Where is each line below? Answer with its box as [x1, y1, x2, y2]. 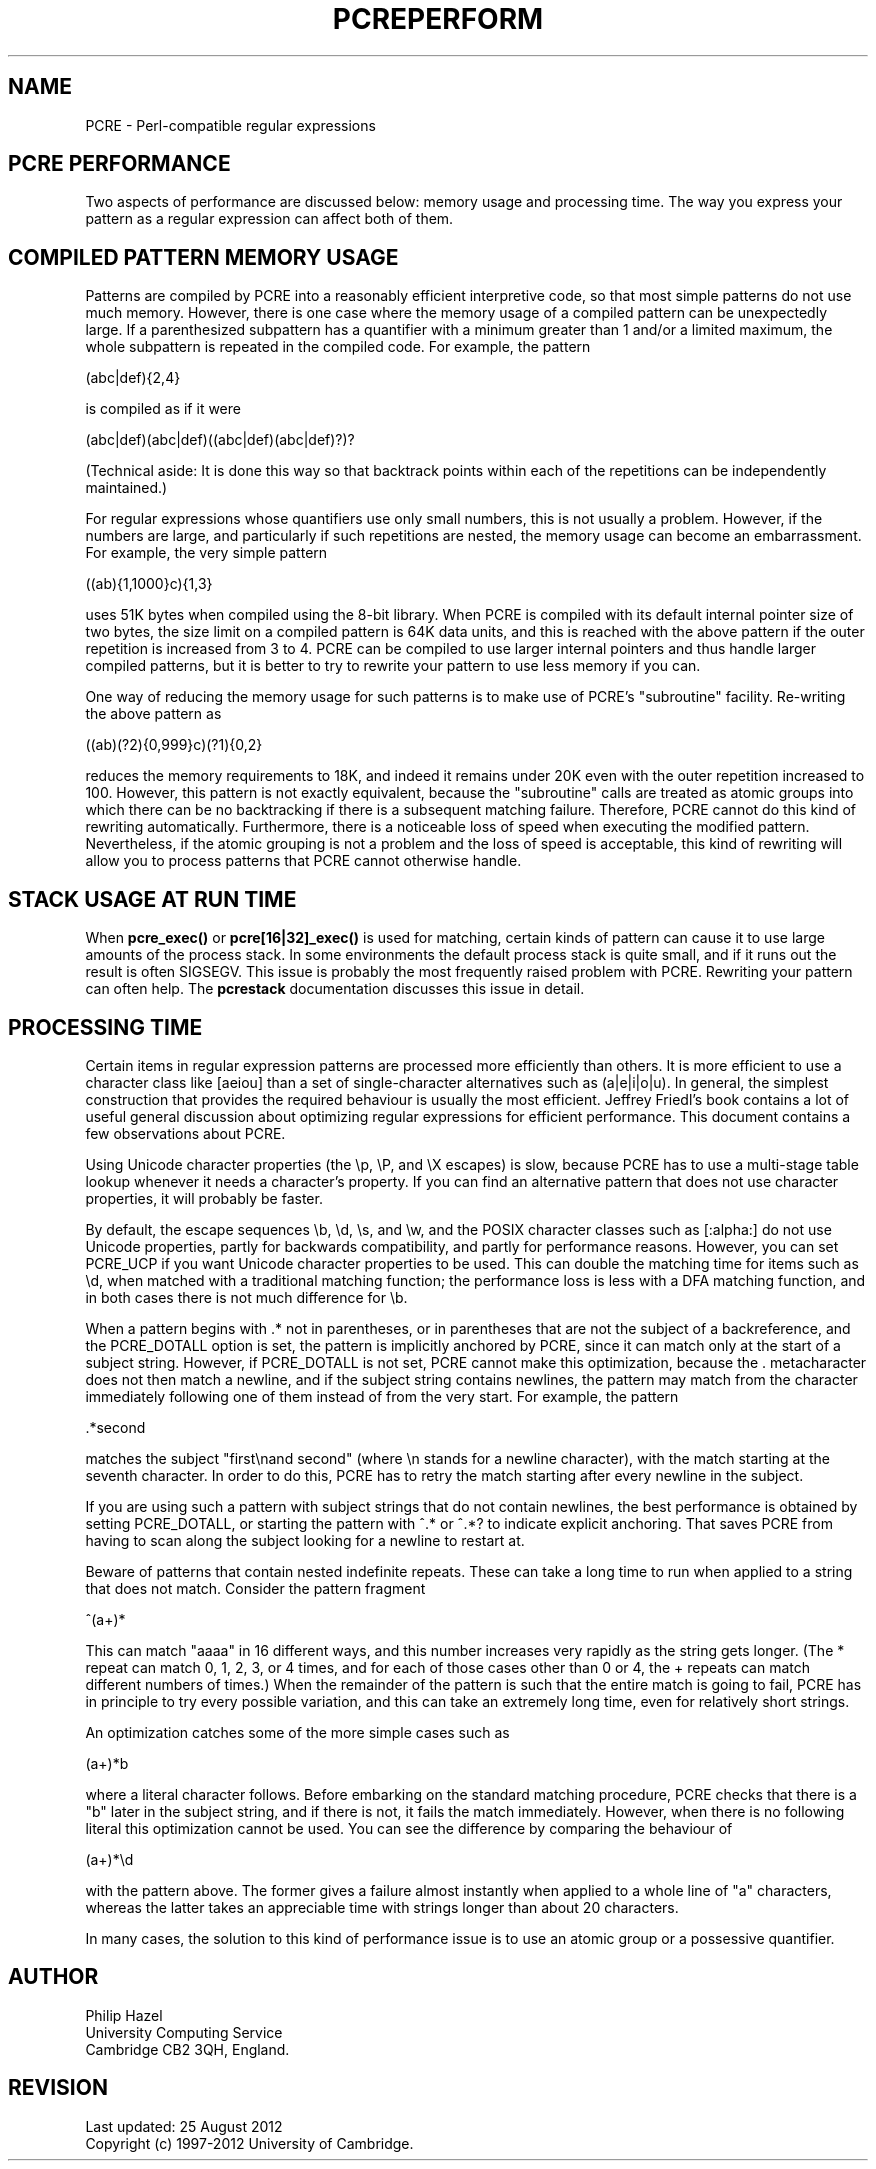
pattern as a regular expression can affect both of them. [85, 210, 454, 228]
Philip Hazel [85, 2006, 163, 2024]
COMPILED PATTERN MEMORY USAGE [8, 244, 399, 270]
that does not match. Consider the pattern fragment [85, 1579, 426, 1597]
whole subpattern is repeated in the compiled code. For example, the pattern [85, 338, 591, 356]
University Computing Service [85, 2023, 283, 2041]
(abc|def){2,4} [85, 369, 181, 387]
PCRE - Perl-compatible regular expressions [85, 116, 376, 134]
